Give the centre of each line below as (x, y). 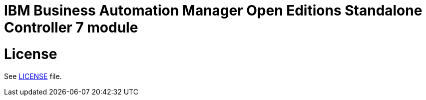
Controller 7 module (71, 27)
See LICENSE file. (33, 76)
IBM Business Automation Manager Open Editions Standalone (213, 10)
